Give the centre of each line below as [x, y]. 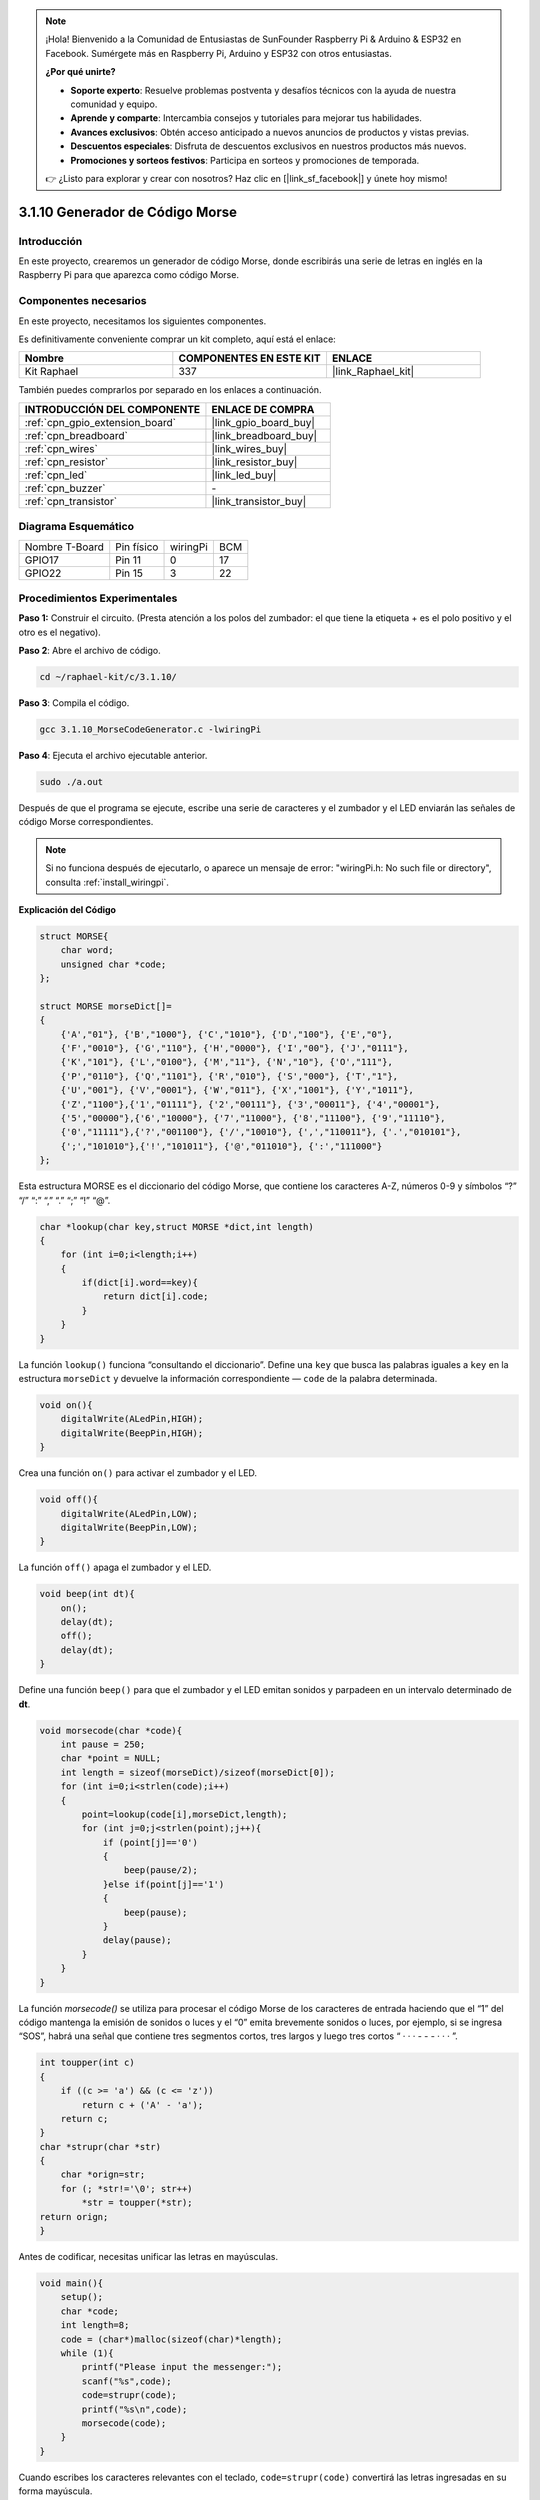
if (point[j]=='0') [150, 1842]
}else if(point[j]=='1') [163, 1884]
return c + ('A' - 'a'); [142, 2104]
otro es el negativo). [60, 632]
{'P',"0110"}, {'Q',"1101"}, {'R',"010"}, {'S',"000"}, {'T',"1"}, [229, 1076]
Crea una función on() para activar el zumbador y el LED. [138, 1473]
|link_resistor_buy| [254, 462]
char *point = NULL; [111, 1758]
